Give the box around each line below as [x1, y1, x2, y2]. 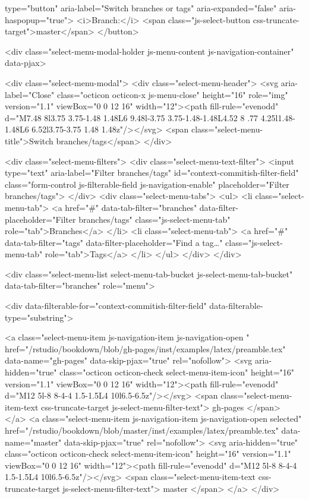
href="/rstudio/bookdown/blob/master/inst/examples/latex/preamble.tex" [5, 424, 279, 436]
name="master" [5, 435, 62, 448]
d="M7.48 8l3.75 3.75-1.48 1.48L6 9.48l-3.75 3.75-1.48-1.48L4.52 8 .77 [5, 111, 258, 124]
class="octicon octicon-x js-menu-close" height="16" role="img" [56, 88, 288, 100]
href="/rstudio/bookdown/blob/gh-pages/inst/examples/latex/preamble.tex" [5, 342, 286, 355]
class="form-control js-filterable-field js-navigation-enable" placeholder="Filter [5, 178, 289, 190]
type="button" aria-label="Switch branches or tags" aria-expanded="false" [5, 2, 277, 14]
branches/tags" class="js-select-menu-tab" [78, 213, 231, 225]
